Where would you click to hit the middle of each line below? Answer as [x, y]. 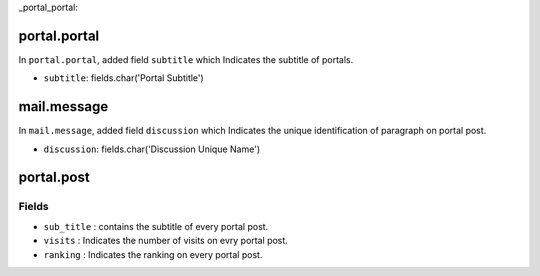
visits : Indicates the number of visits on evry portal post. [166, 241]
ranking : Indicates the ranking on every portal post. [153, 254]
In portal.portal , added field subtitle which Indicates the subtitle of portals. [186, 59]
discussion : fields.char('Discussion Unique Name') [151, 149]
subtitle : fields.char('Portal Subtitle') [123, 78]
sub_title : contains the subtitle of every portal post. [156, 226]
